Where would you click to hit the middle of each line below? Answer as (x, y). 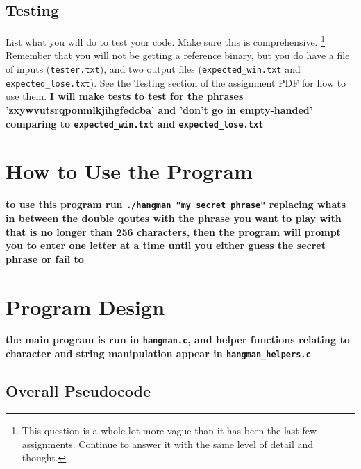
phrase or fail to (45, 258)
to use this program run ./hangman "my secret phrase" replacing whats (176, 204)
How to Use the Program (129, 171)
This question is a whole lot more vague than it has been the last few (169, 430)
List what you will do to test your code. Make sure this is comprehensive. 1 (166, 41)
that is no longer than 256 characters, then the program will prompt (173, 231)
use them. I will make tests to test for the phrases (125, 96)
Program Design (85, 306)
